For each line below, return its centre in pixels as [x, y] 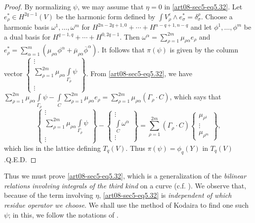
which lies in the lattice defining [52, 148]
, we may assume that [110, 6]
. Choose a [217, 16]
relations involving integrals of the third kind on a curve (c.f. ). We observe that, [125, 185]
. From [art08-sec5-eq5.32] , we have [139, 73]
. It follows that [121, 50]
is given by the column [204, 50]
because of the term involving [49, 195]
